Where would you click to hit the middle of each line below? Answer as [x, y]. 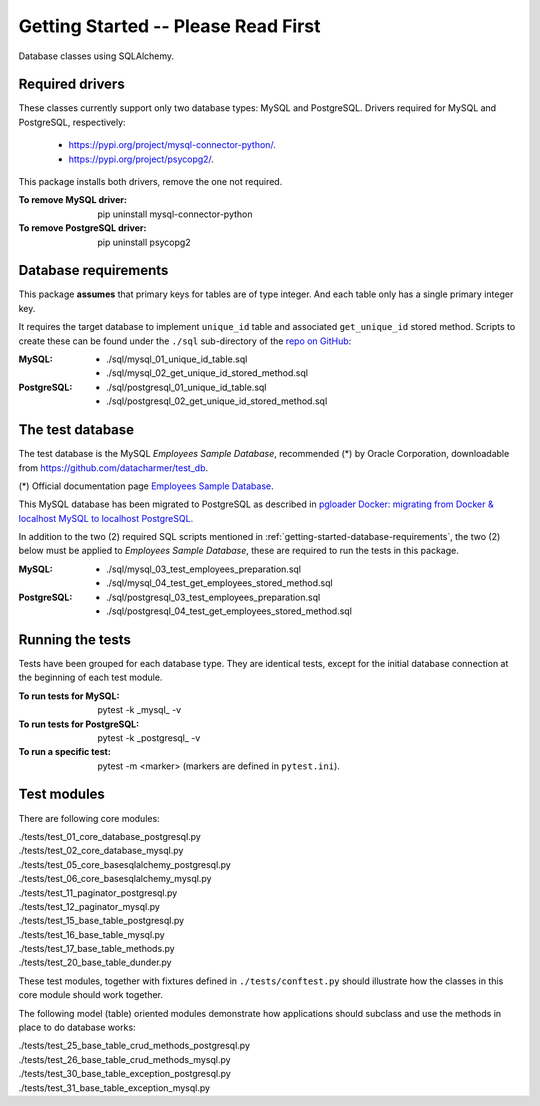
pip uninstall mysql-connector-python [175, 214]
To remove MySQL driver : [72, 200]
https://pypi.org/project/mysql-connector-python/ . [172, 145]
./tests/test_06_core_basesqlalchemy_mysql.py [115, 879]
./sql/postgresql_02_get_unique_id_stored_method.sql [217, 401]
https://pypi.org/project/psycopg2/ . [141, 159]
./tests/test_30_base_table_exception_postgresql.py [125, 1074]
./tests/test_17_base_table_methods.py [96, 949]
